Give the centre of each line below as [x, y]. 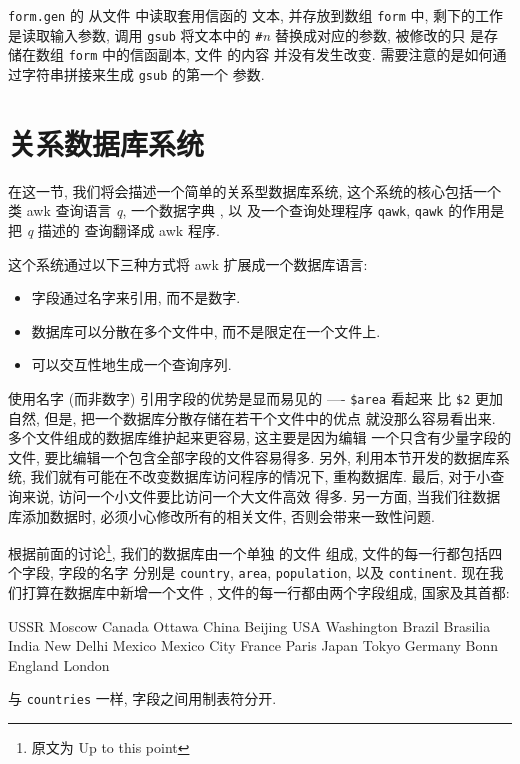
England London [59, 664]
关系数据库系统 [106, 142]
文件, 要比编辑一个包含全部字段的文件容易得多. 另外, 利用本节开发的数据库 [252, 456]
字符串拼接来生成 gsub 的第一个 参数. [143, 73]
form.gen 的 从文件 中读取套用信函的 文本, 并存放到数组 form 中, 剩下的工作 [256, 15]
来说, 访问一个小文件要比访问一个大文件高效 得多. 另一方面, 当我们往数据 [261, 496]
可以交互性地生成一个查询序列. [131, 364]
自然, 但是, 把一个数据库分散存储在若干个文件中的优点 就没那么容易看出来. [252, 417]
